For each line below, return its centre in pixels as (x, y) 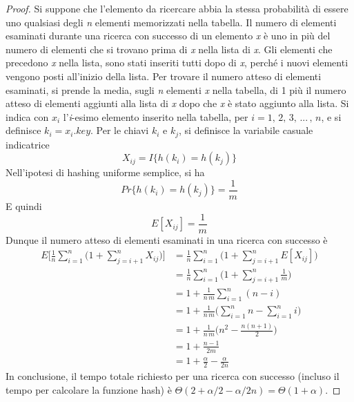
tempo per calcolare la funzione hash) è (89, 389)
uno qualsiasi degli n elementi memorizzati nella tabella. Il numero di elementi (171, 22)
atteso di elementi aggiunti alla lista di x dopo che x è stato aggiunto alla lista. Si (177, 103)
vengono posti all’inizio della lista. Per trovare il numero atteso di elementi (164, 76)
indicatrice (28, 144)
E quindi (24, 206)
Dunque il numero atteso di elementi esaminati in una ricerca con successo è (167, 239)
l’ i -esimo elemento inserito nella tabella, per (156, 116)
